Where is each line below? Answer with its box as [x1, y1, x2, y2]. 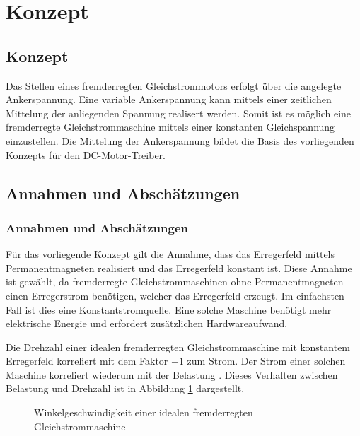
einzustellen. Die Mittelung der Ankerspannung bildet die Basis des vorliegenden [6, 133, 354, 148]
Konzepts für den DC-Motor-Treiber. [6, 147, 166, 162]
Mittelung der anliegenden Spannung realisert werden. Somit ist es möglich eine [6, 105, 352, 120]
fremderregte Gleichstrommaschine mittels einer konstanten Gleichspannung [6, 119, 335, 134]
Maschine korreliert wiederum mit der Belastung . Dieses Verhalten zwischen [6, 367, 338, 382]
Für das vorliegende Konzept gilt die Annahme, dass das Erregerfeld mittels [6, 247, 335, 261]
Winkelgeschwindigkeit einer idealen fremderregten [34, 405, 253, 420]
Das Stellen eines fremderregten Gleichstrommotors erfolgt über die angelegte [6, 78, 342, 93]
